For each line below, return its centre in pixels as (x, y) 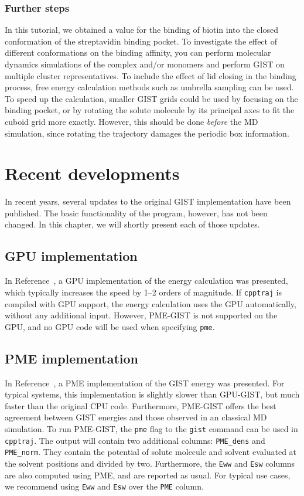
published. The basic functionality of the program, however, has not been (136, 213)
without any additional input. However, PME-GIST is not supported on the (141, 315)
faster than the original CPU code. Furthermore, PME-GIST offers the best (141, 405)
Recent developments (92, 173)
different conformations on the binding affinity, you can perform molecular (138, 52)
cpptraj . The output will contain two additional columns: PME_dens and (135, 440)
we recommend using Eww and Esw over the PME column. (104, 486)
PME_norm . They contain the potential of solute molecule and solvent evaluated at (151, 452)
